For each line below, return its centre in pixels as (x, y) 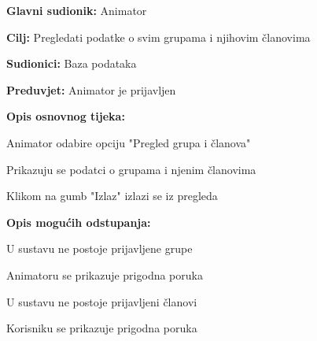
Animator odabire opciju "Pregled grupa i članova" (129, 142)
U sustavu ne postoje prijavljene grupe (100, 248)
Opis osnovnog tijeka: (66, 116)
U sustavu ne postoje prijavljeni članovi (102, 301)
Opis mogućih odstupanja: (79, 222)
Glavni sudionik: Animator (77, 10)
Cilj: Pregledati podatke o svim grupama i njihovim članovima (158, 37)
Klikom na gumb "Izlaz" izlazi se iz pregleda (112, 196)
